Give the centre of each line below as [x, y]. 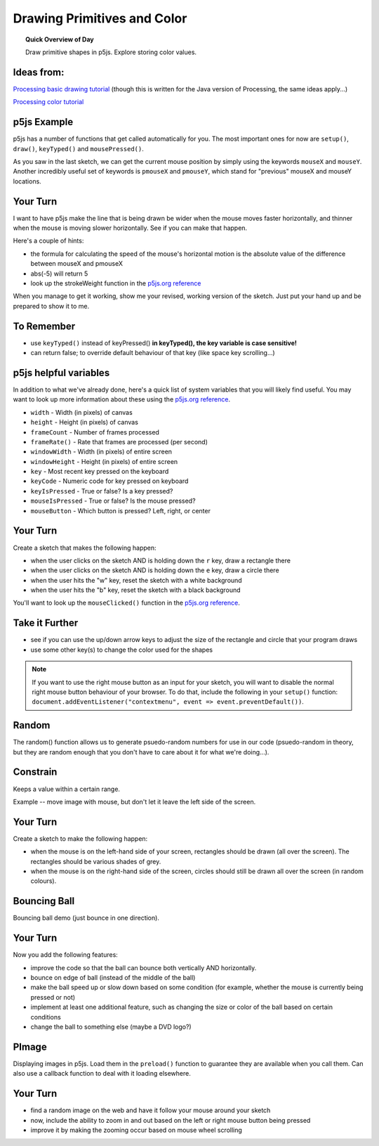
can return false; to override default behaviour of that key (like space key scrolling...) [153, 353]
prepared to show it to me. [51, 306]
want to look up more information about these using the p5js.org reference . [122, 399]
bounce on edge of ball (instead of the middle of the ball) [113, 978]
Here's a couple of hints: [48, 241]
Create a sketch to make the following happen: [80, 838]
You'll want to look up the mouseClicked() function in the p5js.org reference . [126, 603]
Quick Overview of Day [60, 39]
